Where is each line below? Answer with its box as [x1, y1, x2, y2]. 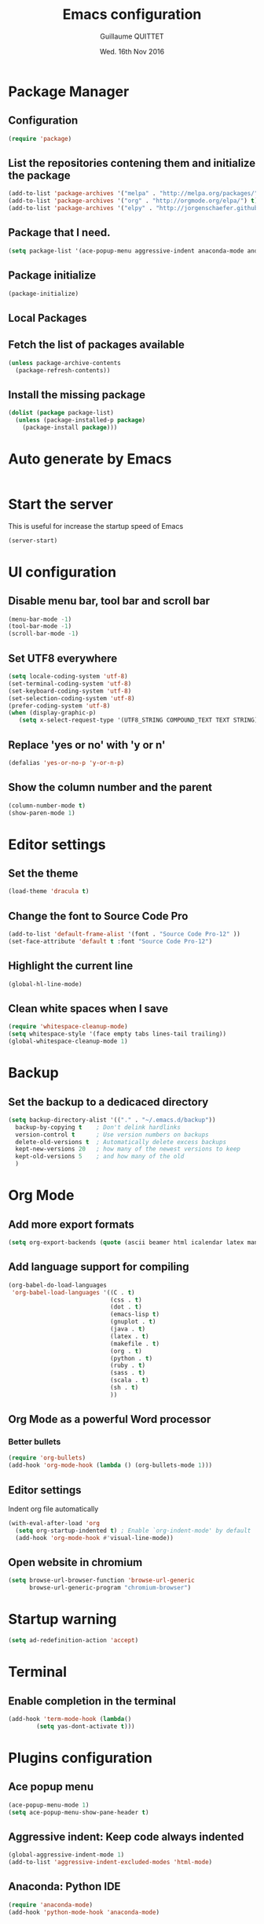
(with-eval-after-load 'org [8, 1520, 101, 1527]
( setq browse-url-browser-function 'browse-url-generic [8, 1576, 195, 1585]
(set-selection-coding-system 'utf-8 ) [8, 694, 135, 702]
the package [8, 169, 71, 183]
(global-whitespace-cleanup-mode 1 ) [8, 1037, 128, 1046]
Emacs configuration [62, 6, 202, 24]
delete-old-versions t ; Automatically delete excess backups [15, 1138, 226, 1146]
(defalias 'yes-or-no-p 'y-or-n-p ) [8, 759, 125, 766]
